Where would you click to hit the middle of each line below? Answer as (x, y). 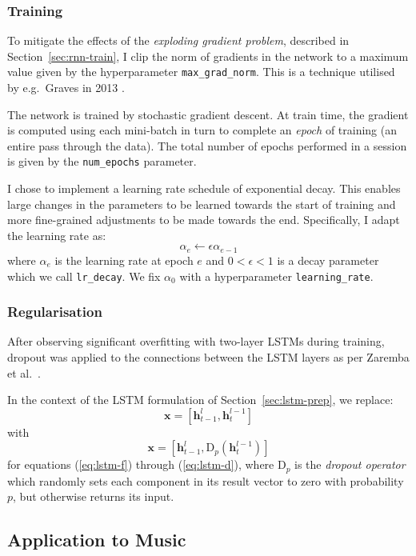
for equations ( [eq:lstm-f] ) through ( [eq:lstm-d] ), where (141, 464)
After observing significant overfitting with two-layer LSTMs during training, (196, 341)
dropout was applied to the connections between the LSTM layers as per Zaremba (208, 356)
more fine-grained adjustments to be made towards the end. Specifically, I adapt (204, 220)
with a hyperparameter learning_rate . (276, 276)
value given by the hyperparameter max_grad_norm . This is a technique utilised (201, 72)
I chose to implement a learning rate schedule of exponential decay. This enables (204, 188)
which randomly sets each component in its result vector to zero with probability (206, 480)
